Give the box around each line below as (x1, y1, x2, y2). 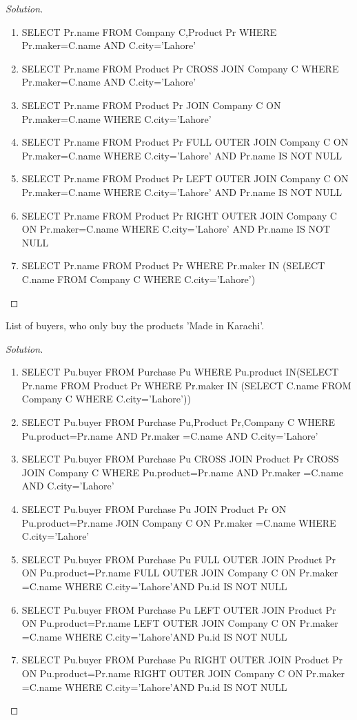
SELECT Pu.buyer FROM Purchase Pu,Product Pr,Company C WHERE (21, 415, 336, 429)
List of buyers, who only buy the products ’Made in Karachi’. (6, 318, 265, 333)
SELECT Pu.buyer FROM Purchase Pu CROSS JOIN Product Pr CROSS (21, 451, 339, 466)
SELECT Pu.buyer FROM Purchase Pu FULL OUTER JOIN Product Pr (21, 552, 336, 566)
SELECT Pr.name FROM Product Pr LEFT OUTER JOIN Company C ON (21, 171, 349, 186)
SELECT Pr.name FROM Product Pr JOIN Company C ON (21, 97, 281, 112)
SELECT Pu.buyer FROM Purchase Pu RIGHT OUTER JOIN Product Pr (21, 652, 343, 667)
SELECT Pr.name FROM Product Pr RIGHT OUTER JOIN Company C (21, 208, 337, 222)
